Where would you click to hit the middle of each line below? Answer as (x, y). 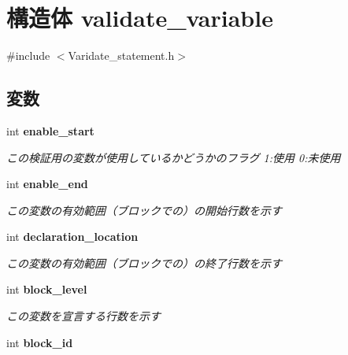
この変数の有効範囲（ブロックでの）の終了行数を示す (144, 263)
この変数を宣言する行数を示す (83, 316)
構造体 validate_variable (140, 18)
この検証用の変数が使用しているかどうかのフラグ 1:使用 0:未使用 (174, 157)
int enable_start (50, 130)
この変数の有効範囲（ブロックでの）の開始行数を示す (144, 210)
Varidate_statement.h (121, 55)
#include (28, 55)
